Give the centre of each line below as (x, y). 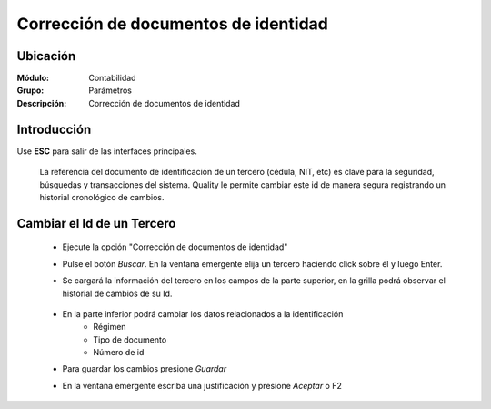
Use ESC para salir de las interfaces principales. (107, 151)
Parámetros (110, 90)
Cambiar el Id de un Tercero (96, 223)
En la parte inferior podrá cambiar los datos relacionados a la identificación (203, 313)
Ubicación (46, 56)
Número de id (119, 353)
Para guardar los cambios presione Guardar (145, 369)
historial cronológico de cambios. (102, 197)
